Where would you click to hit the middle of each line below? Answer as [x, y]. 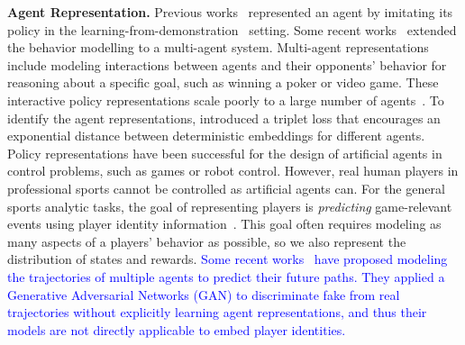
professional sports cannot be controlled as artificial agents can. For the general [226, 188]
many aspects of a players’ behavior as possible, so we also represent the [207, 241]
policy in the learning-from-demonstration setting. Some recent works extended [232, 29]
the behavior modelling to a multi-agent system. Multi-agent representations [218, 47]
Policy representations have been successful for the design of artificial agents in [225, 153]
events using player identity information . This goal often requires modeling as [224, 224]
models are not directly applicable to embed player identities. [177, 329]
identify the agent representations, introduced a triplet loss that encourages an [224, 118]
